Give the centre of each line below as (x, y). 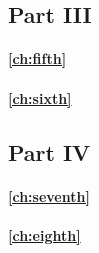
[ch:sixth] (40, 97)
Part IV (49, 151)
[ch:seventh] (49, 195)
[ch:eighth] (44, 234)
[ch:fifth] (37, 58)
